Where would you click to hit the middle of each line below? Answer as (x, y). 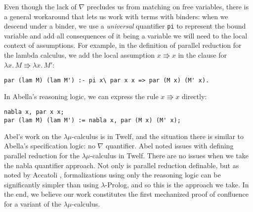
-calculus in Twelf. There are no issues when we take (169, 155)
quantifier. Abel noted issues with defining (169, 146)
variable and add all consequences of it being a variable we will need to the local (126, 35)
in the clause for (202, 55)
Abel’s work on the (33, 136)
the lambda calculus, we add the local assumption (80, 55)
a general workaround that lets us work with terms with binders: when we (116, 16)
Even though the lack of (40, 6)
